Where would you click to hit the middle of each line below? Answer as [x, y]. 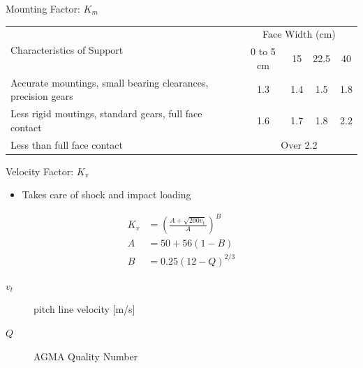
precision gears [42, 96]
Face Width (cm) [299, 34]
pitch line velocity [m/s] [84, 309]
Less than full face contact [67, 144]
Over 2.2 [299, 144]
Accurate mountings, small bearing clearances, [110, 82]
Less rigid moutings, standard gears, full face [106, 113]
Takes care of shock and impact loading [106, 194]
